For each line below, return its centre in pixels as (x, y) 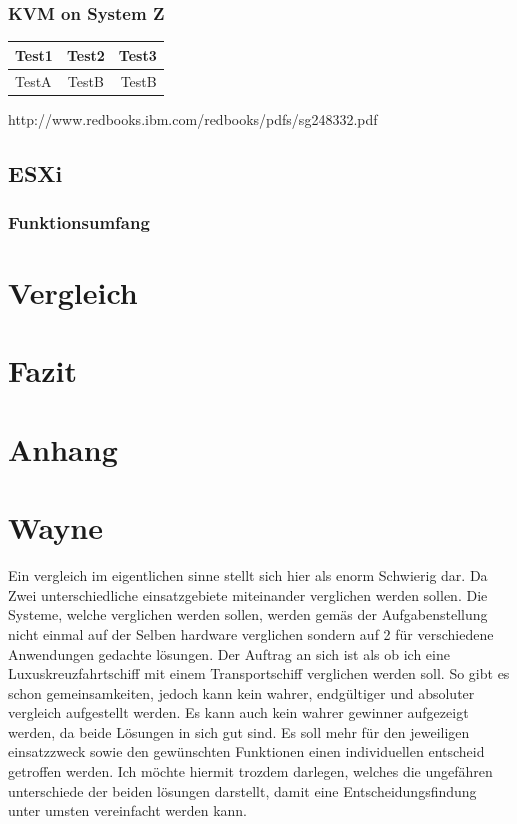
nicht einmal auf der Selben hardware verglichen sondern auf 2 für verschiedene (251, 633)
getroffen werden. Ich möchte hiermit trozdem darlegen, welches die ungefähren (250, 771)
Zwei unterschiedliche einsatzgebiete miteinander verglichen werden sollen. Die (248, 594)
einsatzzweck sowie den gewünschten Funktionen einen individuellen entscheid (246, 751)
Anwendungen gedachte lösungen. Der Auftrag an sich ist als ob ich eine (229, 653)
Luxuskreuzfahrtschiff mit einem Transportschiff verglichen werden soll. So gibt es (259, 673)
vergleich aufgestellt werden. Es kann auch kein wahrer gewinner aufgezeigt (238, 712)
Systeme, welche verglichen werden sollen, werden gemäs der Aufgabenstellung (248, 614)
